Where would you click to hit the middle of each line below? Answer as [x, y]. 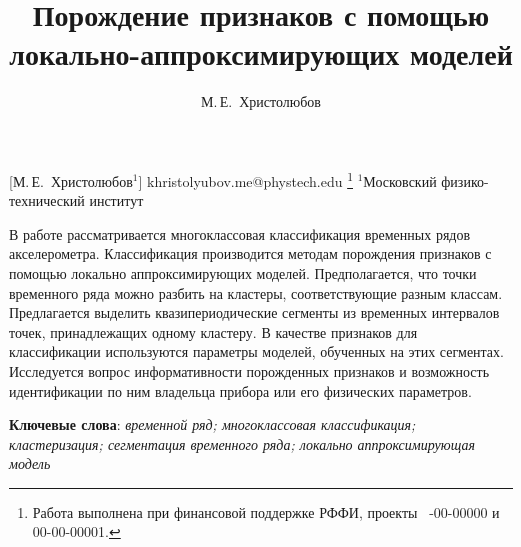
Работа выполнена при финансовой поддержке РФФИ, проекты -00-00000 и [266, 511]
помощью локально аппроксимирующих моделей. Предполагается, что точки [243, 272]
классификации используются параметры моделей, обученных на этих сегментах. [256, 351]
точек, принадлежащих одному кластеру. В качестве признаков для [213, 331]
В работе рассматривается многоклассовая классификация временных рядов [240, 233]
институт [116, 200]
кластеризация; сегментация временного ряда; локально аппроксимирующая [242, 443]
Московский [400, 180]
